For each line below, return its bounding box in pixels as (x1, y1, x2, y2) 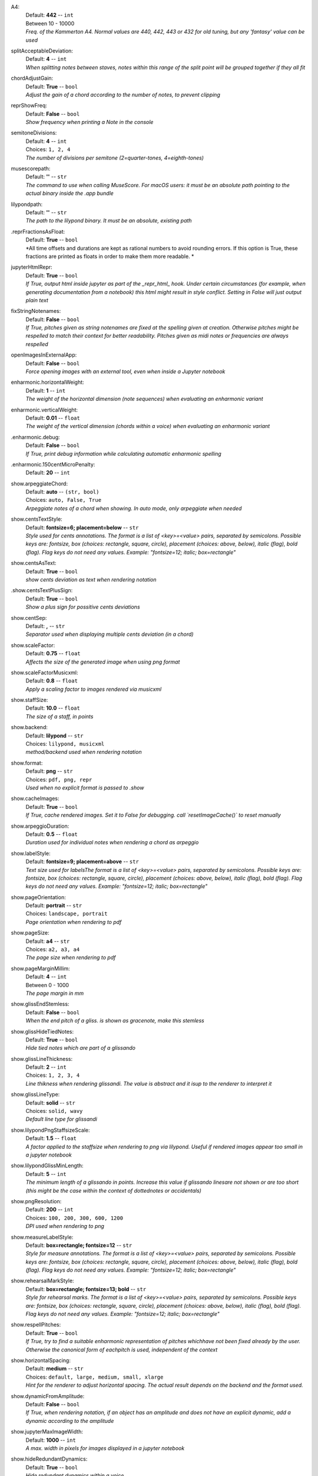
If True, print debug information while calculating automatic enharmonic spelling (25, 450, 221, 457)
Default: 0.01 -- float (25, 414, 81, 422)
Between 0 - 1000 (25, 981, 69, 988)
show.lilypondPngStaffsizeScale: (11, 1126, 91, 1134)
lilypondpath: (11, 201, 43, 208)
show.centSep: (11, 614, 47, 621)
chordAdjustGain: (11, 74, 54, 82)
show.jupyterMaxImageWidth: (11, 1428, 84, 1435)
